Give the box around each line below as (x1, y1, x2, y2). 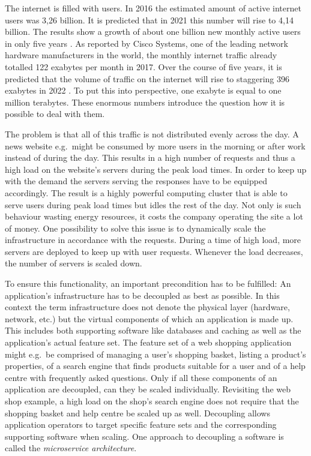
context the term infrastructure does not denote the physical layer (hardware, (5, 301, 290, 313)
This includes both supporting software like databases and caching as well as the (5, 324, 301, 337)
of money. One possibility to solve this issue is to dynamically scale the (5, 221, 266, 234)
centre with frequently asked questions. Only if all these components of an (5, 371, 277, 383)
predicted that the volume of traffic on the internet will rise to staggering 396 (5, 72, 289, 85)
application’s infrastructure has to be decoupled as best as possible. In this (5, 289, 280, 301)
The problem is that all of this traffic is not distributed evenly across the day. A (5, 127, 299, 140)
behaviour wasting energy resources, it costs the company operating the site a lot (5, 210, 303, 223)
